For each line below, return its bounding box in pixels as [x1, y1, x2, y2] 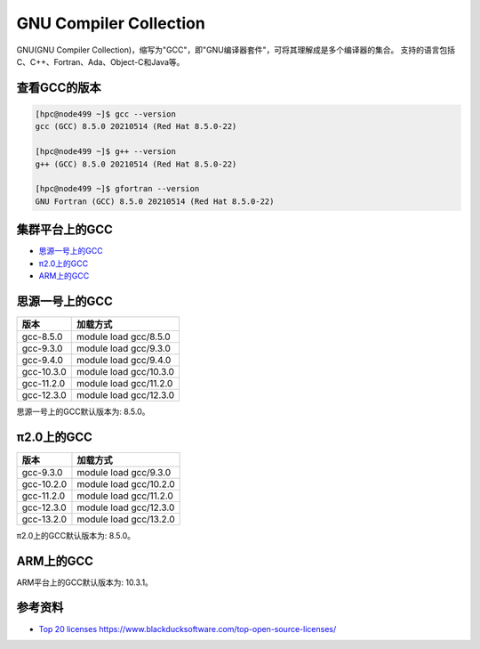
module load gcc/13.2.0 [76, 513, 175, 525]
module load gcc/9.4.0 [76, 353, 172, 366]
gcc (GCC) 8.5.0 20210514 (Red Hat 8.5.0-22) [35, 121, 237, 132]
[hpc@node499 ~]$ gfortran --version [35, 183, 200, 194]
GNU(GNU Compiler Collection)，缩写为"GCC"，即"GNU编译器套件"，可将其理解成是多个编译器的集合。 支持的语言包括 [16, 45, 456, 55]
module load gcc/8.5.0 [76, 330, 171, 343]
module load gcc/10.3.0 [76, 365, 175, 377]
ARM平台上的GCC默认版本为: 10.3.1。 [16, 577, 153, 588]
